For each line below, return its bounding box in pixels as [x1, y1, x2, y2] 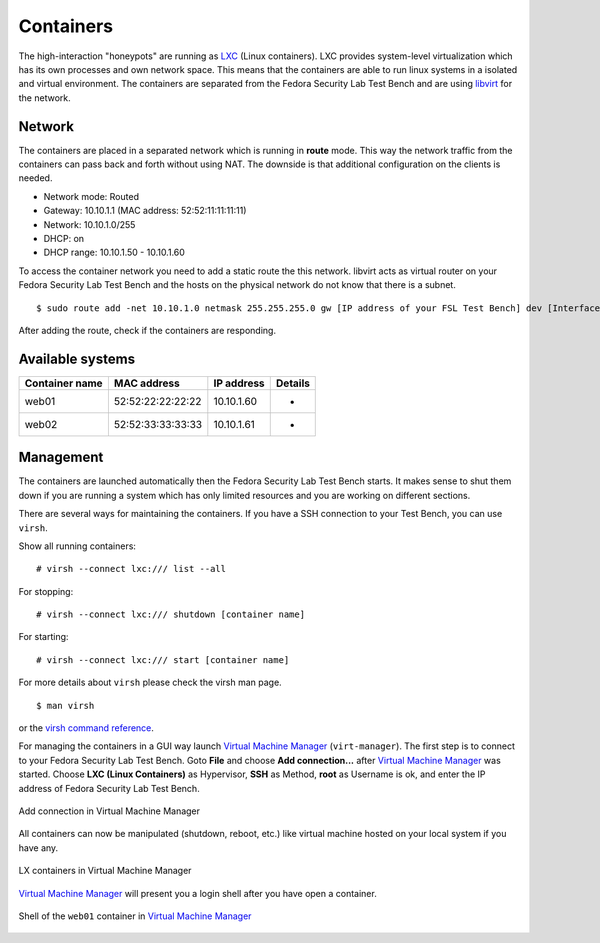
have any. [18, 841, 59, 854]
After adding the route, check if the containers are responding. [18, 324, 277, 336]
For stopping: [18, 585, 74, 597]
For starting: [18, 631, 69, 643]
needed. [18, 172, 53, 184]
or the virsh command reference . [18, 722, 155, 734]
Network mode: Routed [43, 190, 140, 202]
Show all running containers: [18, 540, 137, 552]
